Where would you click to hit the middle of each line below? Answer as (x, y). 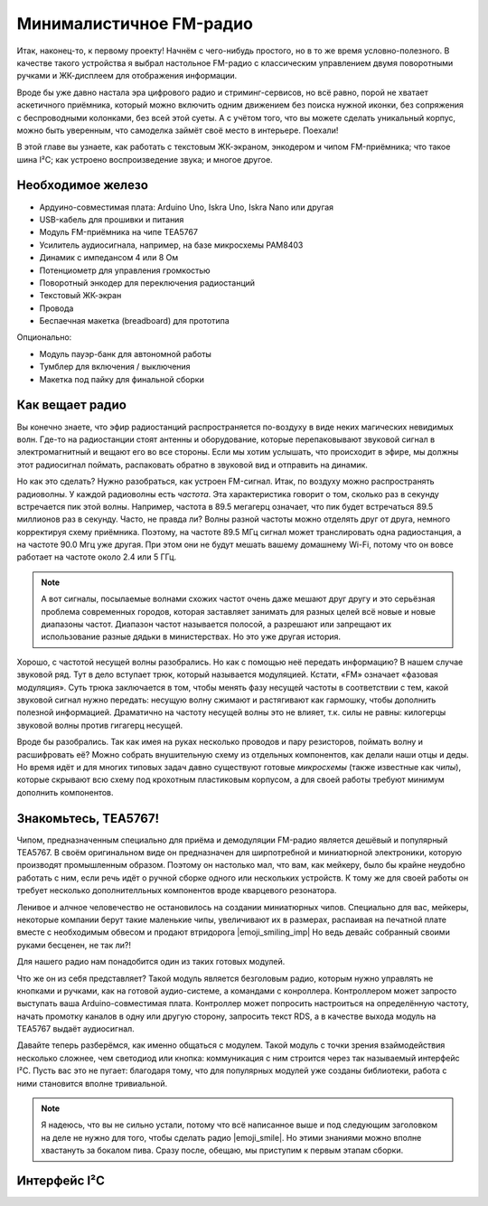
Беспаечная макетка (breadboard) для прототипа (134, 321)
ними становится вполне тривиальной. (92, 1083)
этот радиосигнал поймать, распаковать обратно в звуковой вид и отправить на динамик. (192, 465)
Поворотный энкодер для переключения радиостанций (147, 283)
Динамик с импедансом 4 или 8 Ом (109, 258)
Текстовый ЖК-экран (80, 296)
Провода (56, 308)
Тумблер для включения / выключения (115, 367)
